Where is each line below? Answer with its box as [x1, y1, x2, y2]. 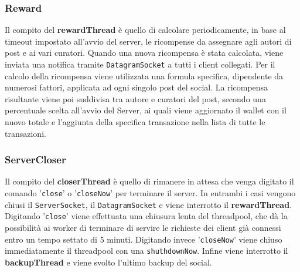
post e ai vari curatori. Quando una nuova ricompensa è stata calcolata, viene [5, 46, 284, 59]
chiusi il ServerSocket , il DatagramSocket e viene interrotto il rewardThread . [5, 198, 292, 210]
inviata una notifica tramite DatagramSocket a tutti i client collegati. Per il [5, 58, 275, 70]
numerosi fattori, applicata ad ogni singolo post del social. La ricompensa [5, 81, 268, 93]
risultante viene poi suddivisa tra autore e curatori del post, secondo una [5, 92, 266, 105]
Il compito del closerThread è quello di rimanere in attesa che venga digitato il [5, 175, 294, 187]
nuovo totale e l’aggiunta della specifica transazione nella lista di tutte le [5, 116, 265, 128]
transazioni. [5, 127, 46, 139]
